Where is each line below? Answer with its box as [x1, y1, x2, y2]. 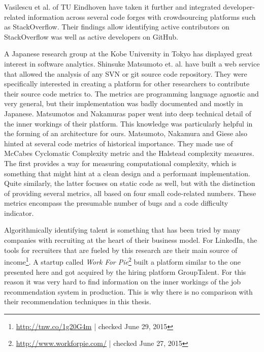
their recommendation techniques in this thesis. [4, 296, 151, 307]
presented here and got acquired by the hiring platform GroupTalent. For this [4, 266, 246, 277]
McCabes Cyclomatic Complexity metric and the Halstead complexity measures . [4, 148, 254, 158]
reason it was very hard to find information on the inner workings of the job [4, 276, 241, 287]
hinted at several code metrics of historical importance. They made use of [4, 138, 233, 148]
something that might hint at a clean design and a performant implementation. [4, 168, 250, 178]
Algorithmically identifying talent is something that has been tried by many [4, 225, 241, 235]
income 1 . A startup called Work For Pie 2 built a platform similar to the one [4, 255, 241, 267]
